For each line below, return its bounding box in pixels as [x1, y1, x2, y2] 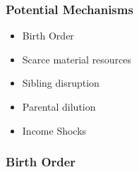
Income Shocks [22, 123, 87, 137]
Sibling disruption [22, 75, 99, 90]
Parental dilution [22, 99, 96, 113]
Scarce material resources [22, 51, 132, 66]
